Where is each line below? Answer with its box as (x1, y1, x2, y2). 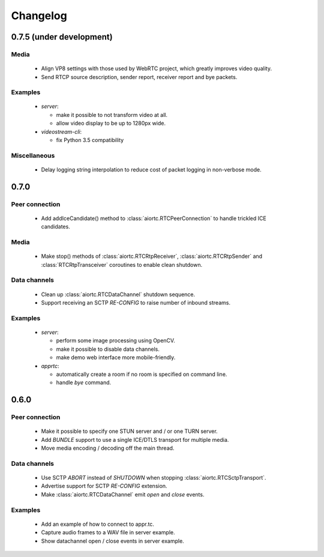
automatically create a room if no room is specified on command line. (56, 371, 227, 378)
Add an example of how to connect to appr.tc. (41, 520, 154, 528)
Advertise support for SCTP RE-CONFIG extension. (41, 483, 167, 490)
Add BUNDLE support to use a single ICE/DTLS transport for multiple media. (41, 436, 229, 443)
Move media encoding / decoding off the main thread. (41, 444, 175, 452)
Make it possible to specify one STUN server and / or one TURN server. (41, 427, 218, 435)
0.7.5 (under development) (11, 32, 113, 42)
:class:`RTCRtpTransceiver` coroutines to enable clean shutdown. (41, 261, 203, 268)
